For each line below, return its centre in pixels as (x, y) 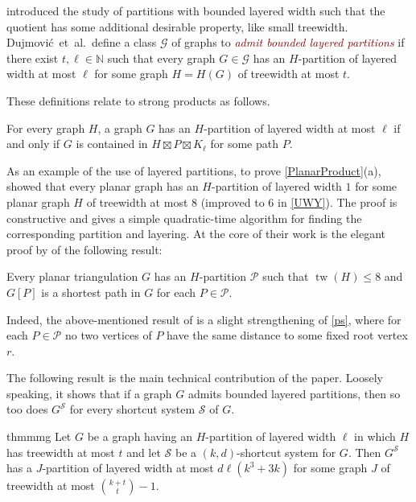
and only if (33, 144)
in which (375, 436)
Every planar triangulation (72, 276)
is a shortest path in (91, 292)
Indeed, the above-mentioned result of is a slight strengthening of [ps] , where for (204, 319)
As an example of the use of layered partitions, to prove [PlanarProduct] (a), (194, 170)
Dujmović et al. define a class (82, 42)
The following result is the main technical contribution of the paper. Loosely (195, 378)
